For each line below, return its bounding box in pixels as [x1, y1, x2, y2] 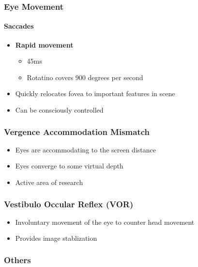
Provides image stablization [15, 233, 97, 243]
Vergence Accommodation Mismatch [4, 125, 150, 137]
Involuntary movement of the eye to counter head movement [15, 217, 195, 227]
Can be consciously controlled [15, 105, 104, 115]
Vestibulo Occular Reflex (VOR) [4, 198, 134, 210]
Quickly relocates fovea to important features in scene [15, 88, 175, 99]
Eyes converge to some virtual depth [15, 161, 123, 171]
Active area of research [15, 177, 83, 187]
